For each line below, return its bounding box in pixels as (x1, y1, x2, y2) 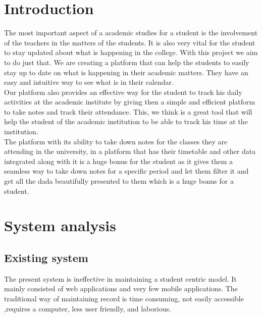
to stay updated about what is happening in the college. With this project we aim (4, 47, 258, 58)
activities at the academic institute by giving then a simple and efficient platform (4, 96, 255, 107)
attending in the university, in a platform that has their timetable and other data (4, 146, 256, 156)
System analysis (4, 215, 116, 236)
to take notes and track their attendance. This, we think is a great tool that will (4, 106, 252, 117)
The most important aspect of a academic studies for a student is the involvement (4, 27, 258, 38)
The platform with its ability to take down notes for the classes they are (4, 136, 228, 146)
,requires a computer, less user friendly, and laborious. (4, 303, 171, 313)
